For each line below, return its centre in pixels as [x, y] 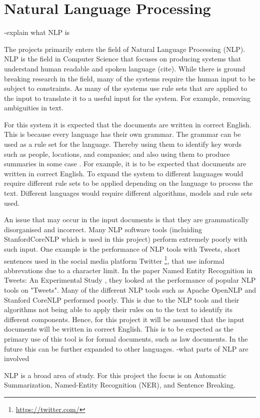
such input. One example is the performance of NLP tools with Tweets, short [122, 249]
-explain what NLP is [37, 32]
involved [17, 358]
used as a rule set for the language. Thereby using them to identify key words [123, 144]
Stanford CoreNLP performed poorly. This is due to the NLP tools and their [122, 299]
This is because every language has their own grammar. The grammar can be [122, 134]
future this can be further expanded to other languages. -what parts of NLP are [126, 348]
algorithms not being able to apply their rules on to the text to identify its [118, 309]
